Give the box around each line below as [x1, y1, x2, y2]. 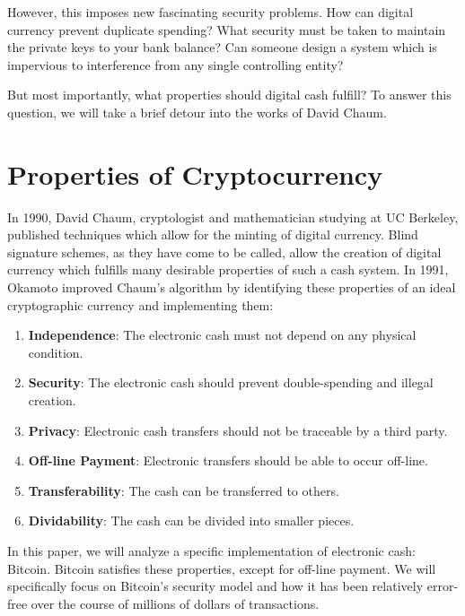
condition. [28, 343, 83, 361]
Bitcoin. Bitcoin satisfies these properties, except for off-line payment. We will [7, 559, 436, 577]
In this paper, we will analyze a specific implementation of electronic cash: [7, 542, 416, 560]
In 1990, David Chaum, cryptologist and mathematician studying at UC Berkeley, [7, 207, 459, 226]
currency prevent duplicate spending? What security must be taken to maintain [7, 20, 446, 39]
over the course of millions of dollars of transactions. [31, 594, 320, 612]
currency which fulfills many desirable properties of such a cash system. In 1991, [7, 260, 449, 279]
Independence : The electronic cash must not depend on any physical [28, 325, 417, 344]
